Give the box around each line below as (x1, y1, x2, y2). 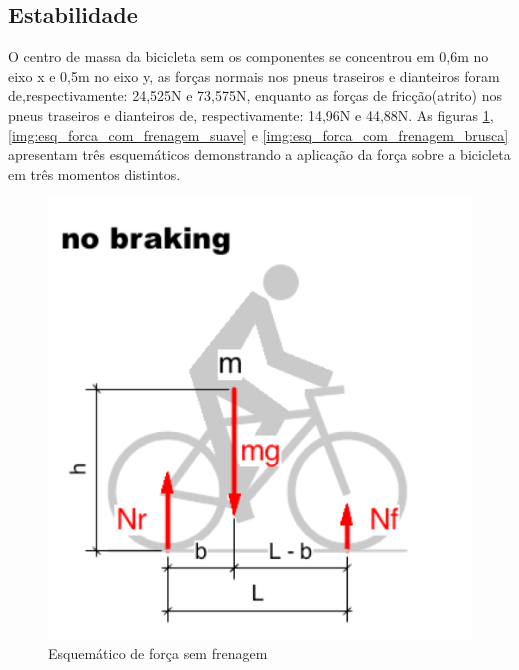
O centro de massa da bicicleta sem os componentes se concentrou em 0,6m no (8, 46, 489, 67)
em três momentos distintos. (8, 163, 181, 184)
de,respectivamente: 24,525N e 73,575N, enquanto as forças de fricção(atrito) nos (8, 85, 502, 106)
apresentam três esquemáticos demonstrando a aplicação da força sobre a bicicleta (8, 144, 511, 165)
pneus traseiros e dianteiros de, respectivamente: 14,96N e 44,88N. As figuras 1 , (8, 104, 494, 125)
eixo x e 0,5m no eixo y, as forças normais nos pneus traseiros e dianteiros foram (8, 65, 500, 86)
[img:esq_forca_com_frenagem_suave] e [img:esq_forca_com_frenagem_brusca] (8, 124, 509, 145)
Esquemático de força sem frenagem (48, 643, 268, 664)
